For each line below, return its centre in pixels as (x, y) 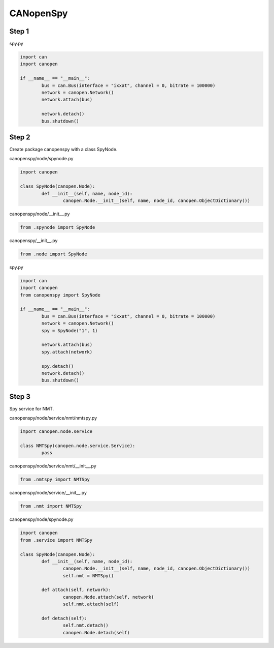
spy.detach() (58, 366)
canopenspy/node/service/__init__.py (48, 493)
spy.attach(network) (67, 352)
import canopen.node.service (56, 432)
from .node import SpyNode (54, 254)
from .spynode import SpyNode (58, 227)
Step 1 (19, 31)
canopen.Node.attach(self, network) (108, 597)
